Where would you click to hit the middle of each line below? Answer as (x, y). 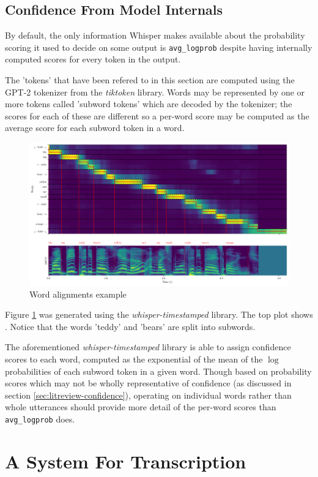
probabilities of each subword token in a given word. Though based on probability (158, 371)
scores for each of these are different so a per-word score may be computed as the (157, 115)
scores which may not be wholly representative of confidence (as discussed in (148, 383)
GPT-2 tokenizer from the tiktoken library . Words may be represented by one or (155, 92)
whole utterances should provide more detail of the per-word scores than (141, 407)
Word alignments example (78, 294)
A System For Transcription (126, 461)
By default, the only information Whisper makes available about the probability (155, 35)
